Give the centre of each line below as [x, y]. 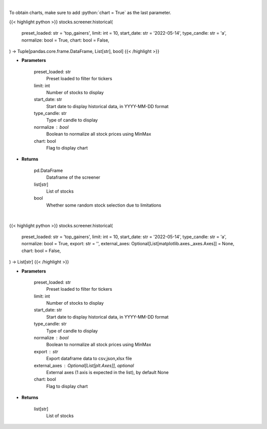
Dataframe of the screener [73, 177]
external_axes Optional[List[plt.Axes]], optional [84, 365]
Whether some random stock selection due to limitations [104, 205]
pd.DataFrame [48, 170]
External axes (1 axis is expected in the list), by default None [108, 372]
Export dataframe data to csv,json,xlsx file [89, 359]
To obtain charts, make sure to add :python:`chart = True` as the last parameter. [90, 13]
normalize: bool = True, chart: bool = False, [66, 40]
